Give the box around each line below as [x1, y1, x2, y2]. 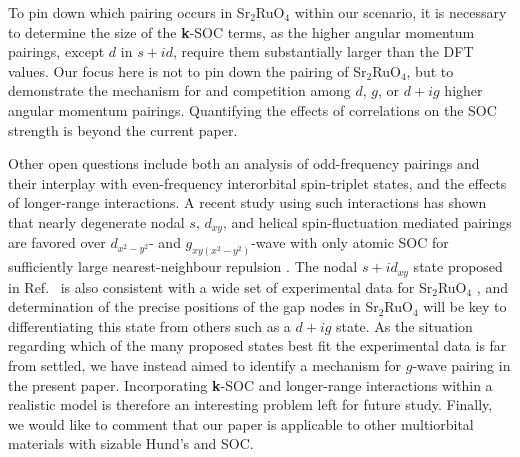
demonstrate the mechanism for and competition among [8, 80, 351, 101]
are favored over [8, 232, 106, 253]
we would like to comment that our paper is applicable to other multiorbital [8, 413, 474, 434]
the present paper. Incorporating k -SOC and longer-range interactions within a [8, 374, 493, 395]
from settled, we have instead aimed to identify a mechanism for [8, 355, 402, 376]
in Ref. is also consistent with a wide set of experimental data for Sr [8, 276, 433, 297]
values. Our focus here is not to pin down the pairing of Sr [8, 60, 367, 81]
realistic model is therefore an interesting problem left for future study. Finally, [8, 394, 493, 415]
